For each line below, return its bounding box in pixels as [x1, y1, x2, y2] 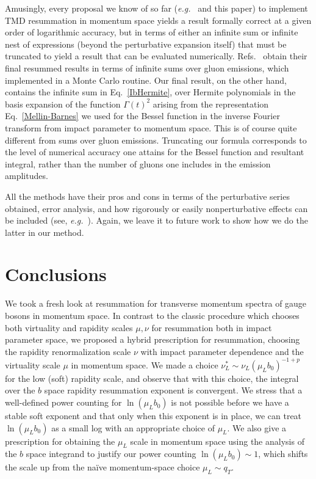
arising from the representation [153, 97, 269, 110]
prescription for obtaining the [5, 434, 115, 447]
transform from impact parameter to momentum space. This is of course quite [5, 121, 297, 134]
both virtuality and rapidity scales [5, 321, 133, 334]
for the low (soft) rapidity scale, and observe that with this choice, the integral [5, 371, 299, 384]
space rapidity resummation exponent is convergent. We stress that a [44, 384, 303, 397]
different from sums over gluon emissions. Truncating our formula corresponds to [5, 133, 307, 146]
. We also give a [227, 421, 287, 434]
